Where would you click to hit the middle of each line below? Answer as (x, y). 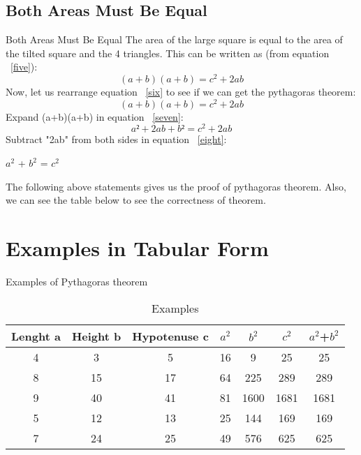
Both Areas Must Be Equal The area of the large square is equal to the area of (174, 39)
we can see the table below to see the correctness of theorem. (136, 200)
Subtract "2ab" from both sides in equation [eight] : (116, 139)
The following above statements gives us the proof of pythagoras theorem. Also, (176, 186)
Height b (96, 336)
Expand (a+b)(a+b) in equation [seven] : (95, 116)
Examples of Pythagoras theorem (77, 281)
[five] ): (24, 67)
